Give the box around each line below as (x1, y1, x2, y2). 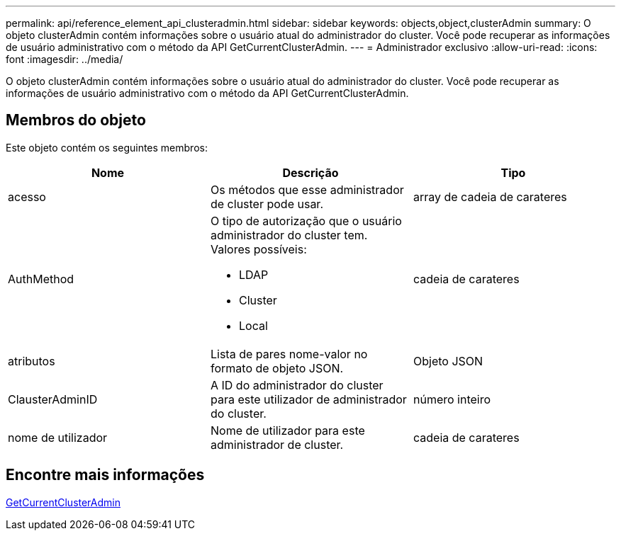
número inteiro (413, 392, 491, 406)
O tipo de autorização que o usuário (210, 213, 402, 228)
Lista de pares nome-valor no (210, 346, 368, 361)
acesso (8, 189, 46, 204)
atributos (8, 353, 55, 368)
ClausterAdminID (8, 392, 98, 406)
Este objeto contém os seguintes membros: (6, 141, 208, 154)
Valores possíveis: (210, 241, 307, 256)
